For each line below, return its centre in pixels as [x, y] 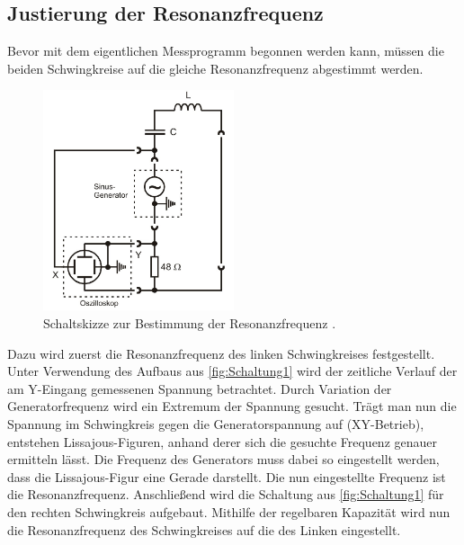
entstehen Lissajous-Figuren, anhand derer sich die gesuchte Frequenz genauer [223, 441]
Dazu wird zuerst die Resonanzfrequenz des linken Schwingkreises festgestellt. [221, 353]
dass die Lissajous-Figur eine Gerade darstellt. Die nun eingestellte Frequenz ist [227, 476]
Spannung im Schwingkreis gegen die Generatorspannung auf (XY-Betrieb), [216, 424]
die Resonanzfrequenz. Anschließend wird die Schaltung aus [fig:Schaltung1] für [226, 494]
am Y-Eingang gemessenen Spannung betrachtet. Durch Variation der [200, 388]
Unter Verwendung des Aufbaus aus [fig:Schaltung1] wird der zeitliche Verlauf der [232, 371]
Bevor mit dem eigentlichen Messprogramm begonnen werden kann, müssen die [226, 51]
